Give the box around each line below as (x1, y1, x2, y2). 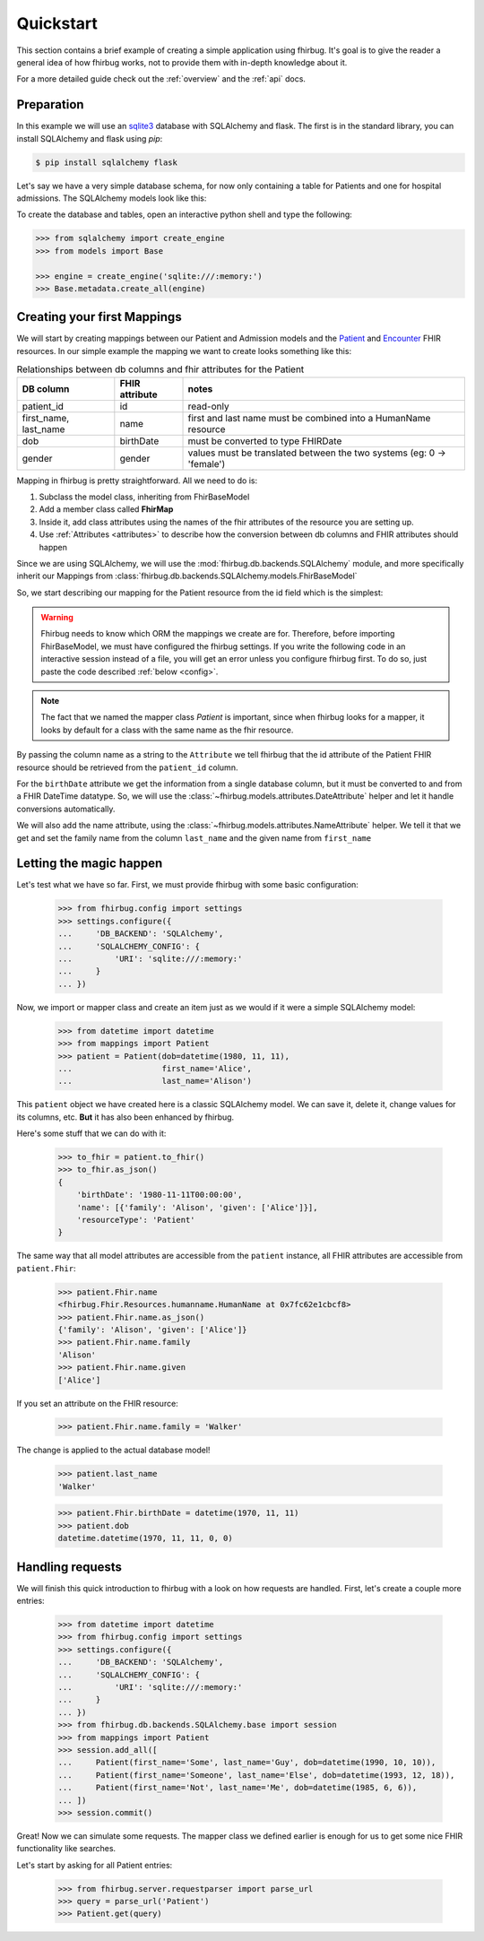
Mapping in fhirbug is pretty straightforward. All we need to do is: (16, 475, 258, 486)
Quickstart (16, 13, 99, 33)
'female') (187, 457, 226, 470)
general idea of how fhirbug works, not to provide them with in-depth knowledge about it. (16, 56, 348, 67)
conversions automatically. (16, 803, 116, 814)
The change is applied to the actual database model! (16, 1444, 211, 1456)
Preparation (16, 97, 84, 112)
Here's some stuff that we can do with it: (16, 1128, 167, 1139)
